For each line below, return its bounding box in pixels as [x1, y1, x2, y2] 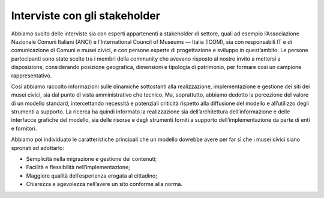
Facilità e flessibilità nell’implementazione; [26, 164, 130, 171]
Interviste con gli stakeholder [11, 9, 160, 22]
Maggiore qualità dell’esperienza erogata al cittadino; [26, 172, 157, 179]
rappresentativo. [11, 72, 52, 79]
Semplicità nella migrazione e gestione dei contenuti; [26, 155, 157, 163]
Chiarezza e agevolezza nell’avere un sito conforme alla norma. [26, 181, 183, 188]
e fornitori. [11, 125, 37, 132]
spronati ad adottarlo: [11, 144, 65, 151]
